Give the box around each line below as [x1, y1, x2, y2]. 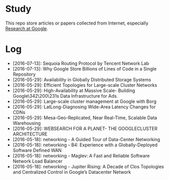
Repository [12, 71, 36, 77]
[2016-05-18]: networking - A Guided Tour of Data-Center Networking [12, 136, 160, 142]
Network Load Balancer [12, 158, 63, 164]
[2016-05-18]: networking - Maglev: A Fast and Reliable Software [12, 152, 150, 159]
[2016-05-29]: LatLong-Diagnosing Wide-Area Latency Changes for [12, 103, 156, 110]
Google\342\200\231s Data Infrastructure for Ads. [12, 93, 118, 99]
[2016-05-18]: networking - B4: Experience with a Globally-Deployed [12, 142, 158, 148]
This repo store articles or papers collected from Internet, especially [5, 20, 149, 26]
